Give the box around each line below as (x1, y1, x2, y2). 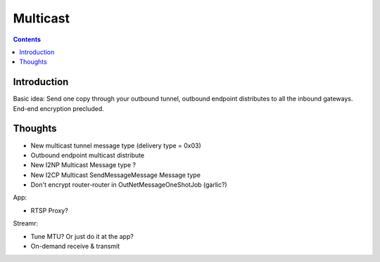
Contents (13, 35, 42, 44)
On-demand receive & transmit (30, 242, 120, 251)
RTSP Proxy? (30, 206, 68, 214)
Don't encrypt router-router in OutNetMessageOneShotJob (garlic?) (30, 181, 228, 189)
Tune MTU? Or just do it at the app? (30, 232, 134, 240)
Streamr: (13, 219, 39, 228)
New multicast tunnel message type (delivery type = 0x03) (30, 141, 202, 150)
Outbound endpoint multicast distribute (30, 151, 144, 159)
